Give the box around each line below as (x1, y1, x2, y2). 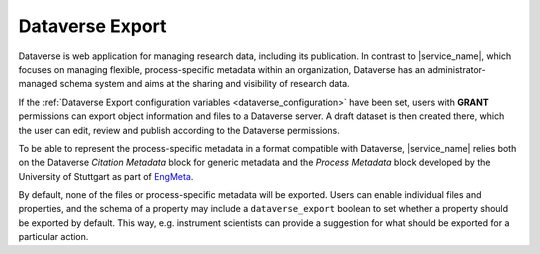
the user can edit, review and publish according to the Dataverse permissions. (18, 124, 340, 136)
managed (18, 78, 58, 90)
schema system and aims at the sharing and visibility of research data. (59, 78, 350, 90)
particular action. (18, 231, 89, 243)
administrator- (427, 63, 487, 75)
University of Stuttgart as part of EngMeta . (18, 170, 194, 182)
